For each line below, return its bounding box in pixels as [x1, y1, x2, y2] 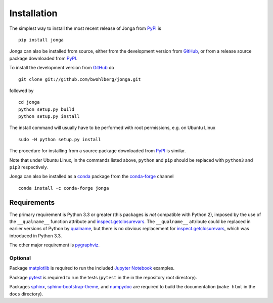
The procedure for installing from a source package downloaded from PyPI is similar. [9, 148, 186, 154]
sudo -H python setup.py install [18, 137, 101, 142]
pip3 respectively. [9, 164, 48, 170]
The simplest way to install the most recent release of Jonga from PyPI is [9, 25, 162, 31]
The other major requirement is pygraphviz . [9, 242, 100, 248]
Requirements [9, 198, 55, 207]
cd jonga [18, 99, 40, 105]
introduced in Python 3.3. [9, 233, 62, 239]
